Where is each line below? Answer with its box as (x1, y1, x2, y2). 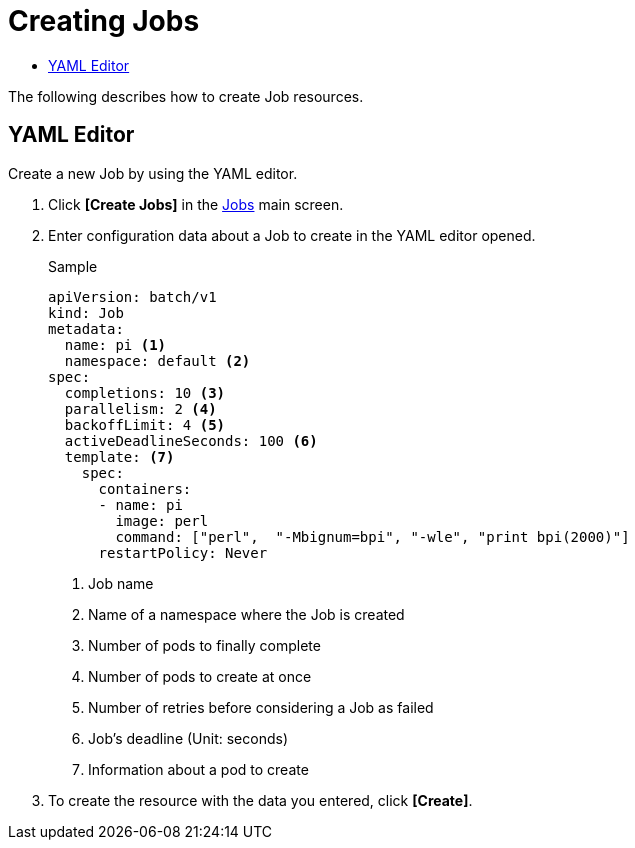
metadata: (48, 320, 124, 337)
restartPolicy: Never (98, 544, 268, 561)
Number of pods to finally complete (88, 636, 321, 654)
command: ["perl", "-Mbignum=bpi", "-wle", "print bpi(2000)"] (115, 528, 630, 545)
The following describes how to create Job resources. (8, 87, 364, 105)
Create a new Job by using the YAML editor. (8, 164, 298, 182)
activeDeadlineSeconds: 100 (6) (64, 432, 318, 449)
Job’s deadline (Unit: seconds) (88, 729, 288, 747)
